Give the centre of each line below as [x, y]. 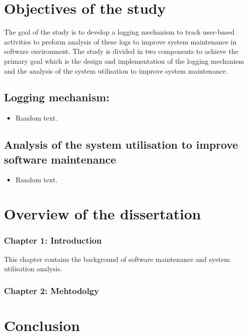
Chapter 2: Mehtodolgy [52, 290]
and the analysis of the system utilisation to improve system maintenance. [116, 70]
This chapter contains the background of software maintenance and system [117, 259]
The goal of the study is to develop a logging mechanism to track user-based [119, 32]
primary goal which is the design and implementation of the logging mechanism [124, 61]
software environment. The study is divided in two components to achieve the [121, 51]
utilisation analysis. [33, 269]
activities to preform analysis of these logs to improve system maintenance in [120, 41]
